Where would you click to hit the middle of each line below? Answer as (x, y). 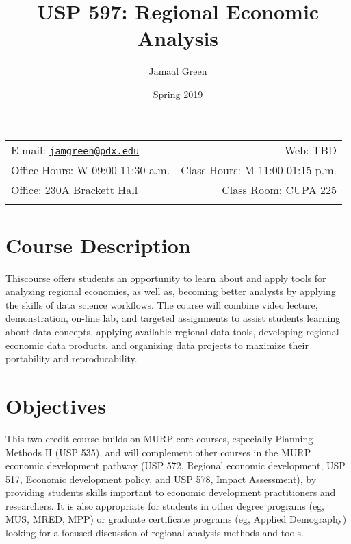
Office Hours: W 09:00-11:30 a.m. (91, 169)
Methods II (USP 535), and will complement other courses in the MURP (158, 452)
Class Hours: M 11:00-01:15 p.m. (259, 169)
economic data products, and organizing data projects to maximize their (157, 345)
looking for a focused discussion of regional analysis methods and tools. (155, 533)
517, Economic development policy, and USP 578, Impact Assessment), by (161, 478)
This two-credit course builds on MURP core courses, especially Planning (159, 438)
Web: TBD (310, 150)
